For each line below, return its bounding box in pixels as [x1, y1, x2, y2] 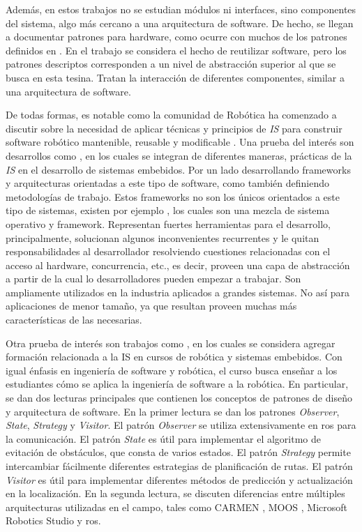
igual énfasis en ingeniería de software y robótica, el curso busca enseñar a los [6, 363, 338, 377]
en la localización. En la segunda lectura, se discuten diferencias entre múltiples [6, 486, 345, 501]
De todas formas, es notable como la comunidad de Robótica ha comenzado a [6, 107, 337, 122]
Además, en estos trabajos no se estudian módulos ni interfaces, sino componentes [6, 2, 356, 16]
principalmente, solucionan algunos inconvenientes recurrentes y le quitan [6, 230, 319, 245]
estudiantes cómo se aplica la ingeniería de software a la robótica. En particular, [6, 377, 349, 391]
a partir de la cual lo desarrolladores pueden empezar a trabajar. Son [6, 271, 301, 286]
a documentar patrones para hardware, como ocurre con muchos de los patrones [6, 29, 347, 44]
